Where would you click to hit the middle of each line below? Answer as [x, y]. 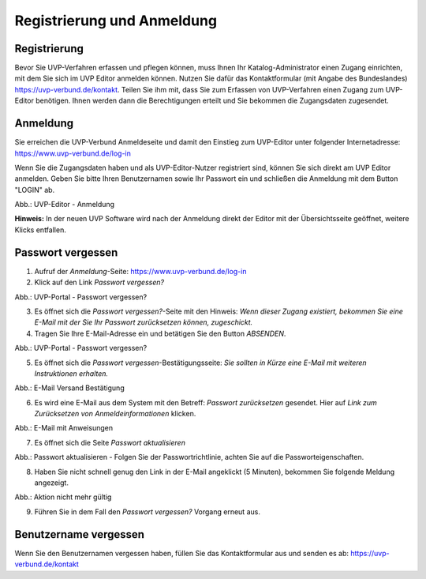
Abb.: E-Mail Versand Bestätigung [70, 388]
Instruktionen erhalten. [71, 373]
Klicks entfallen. [40, 230]
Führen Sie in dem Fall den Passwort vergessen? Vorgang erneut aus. [147, 511]
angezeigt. [51, 483]
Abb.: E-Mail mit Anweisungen [64, 428]
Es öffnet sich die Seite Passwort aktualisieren [110, 442]
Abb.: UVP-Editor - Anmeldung [64, 205]
